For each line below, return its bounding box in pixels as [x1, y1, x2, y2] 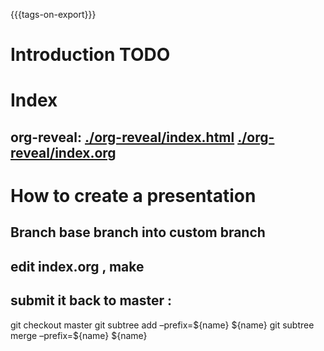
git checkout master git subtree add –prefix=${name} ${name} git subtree [10, 319, 315, 331]
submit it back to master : [10, 292, 173, 309]
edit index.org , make [10, 258, 145, 275]
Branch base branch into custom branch [10, 224, 266, 241]
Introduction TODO [10, 44, 171, 66]
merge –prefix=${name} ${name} [10, 329, 148, 341]
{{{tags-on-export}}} [10, 9, 97, 20]
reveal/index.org [10, 144, 117, 161]
